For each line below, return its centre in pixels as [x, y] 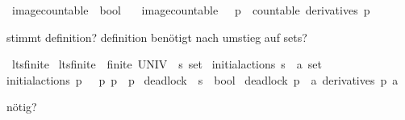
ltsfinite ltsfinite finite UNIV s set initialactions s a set [167, 64]
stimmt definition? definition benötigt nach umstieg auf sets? [157, 37]
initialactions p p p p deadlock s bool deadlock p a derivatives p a [202, 79]
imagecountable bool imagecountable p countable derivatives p [191, 10]
